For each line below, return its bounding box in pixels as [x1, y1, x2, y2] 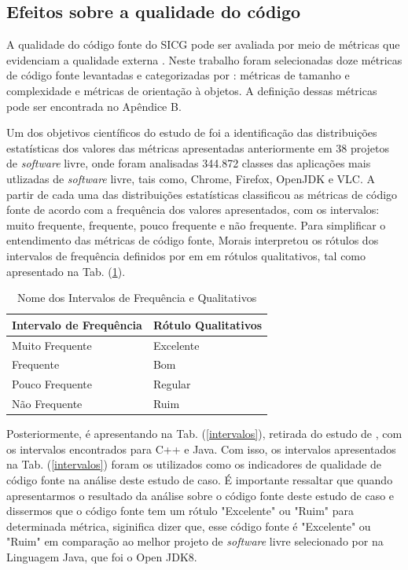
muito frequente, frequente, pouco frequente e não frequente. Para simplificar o [6, 216, 386, 233]
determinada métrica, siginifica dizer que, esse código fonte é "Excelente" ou [6, 517, 371, 534]
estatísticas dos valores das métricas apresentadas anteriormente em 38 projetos [6, 139, 390, 156]
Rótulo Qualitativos [153, 316, 263, 333]
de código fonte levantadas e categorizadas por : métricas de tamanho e [6, 67, 350, 83]
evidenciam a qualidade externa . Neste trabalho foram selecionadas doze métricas [6, 51, 402, 68]
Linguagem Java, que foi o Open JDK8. [6, 548, 197, 564]
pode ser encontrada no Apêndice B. [6, 97, 182, 114]
